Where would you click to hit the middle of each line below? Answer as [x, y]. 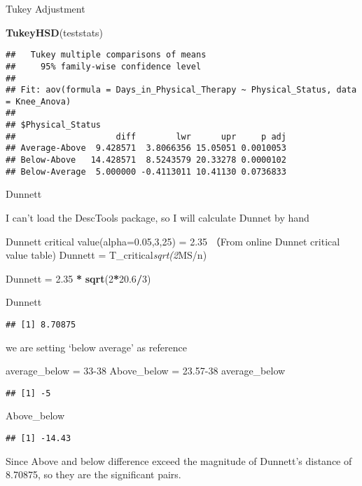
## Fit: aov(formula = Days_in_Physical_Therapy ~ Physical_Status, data [181, 90]
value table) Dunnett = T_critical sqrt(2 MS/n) [106, 255]
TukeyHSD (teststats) [55, 32]
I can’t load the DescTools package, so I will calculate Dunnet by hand [158, 217]
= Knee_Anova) [39, 101]
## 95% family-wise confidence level [104, 66]
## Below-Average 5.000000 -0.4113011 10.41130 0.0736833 [146, 171]
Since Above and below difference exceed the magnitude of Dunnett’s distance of [179, 460]
